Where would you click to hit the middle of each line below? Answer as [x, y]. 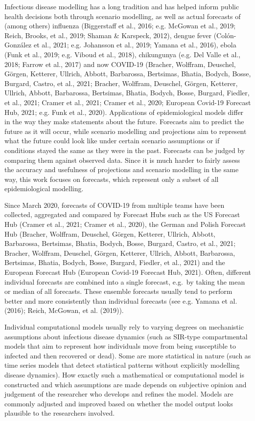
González [18, 45]
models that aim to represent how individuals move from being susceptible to [120, 346]
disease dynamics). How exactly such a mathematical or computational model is [124, 374]
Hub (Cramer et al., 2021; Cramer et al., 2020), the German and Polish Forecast [125, 224]
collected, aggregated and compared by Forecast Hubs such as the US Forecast [122, 214]
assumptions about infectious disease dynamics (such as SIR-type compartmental [126, 336]
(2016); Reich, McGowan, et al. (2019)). [64, 310]
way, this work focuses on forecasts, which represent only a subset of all [112, 179]
